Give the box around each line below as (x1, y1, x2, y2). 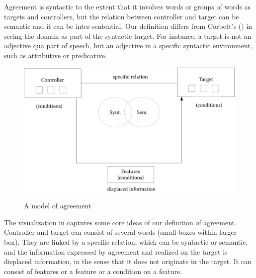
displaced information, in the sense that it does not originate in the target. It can (4, 256, 252, 267)
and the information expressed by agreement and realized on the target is (4, 246, 228, 257)
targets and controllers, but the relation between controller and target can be (4, 11, 239, 21)
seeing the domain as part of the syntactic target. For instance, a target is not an (4, 30, 252, 41)
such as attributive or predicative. (4, 50, 107, 60)
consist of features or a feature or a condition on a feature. (4, 266, 182, 276)
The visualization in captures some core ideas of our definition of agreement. (4, 217, 237, 227)
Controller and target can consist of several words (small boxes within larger (4, 227, 237, 237)
